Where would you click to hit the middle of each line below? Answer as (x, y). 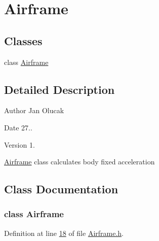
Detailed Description (59, 89)
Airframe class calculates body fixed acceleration (79, 162)
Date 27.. (18, 127)
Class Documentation (61, 189)
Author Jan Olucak (34, 110)
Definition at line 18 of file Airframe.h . (64, 233)
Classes (23, 40)
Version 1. (19, 144)
